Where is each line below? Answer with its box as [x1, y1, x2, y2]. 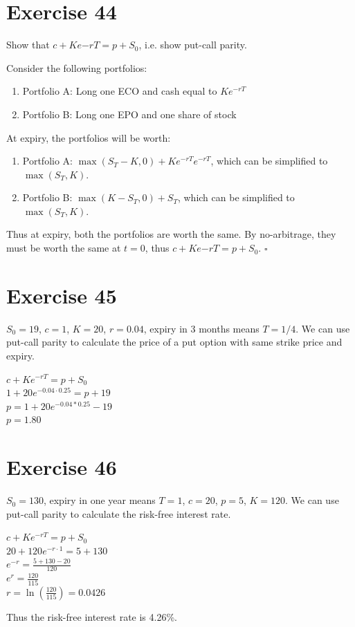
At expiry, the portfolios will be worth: [6, 130, 171, 144]
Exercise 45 [6, 281, 117, 309]
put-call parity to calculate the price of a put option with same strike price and [6, 335, 343, 349]
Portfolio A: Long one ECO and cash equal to [22, 84, 217, 98]
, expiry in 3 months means [143, 321, 260, 335]
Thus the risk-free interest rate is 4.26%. [6, 609, 177, 624]
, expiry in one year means [43, 493, 156, 507]
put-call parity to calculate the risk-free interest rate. [6, 506, 231, 521]
